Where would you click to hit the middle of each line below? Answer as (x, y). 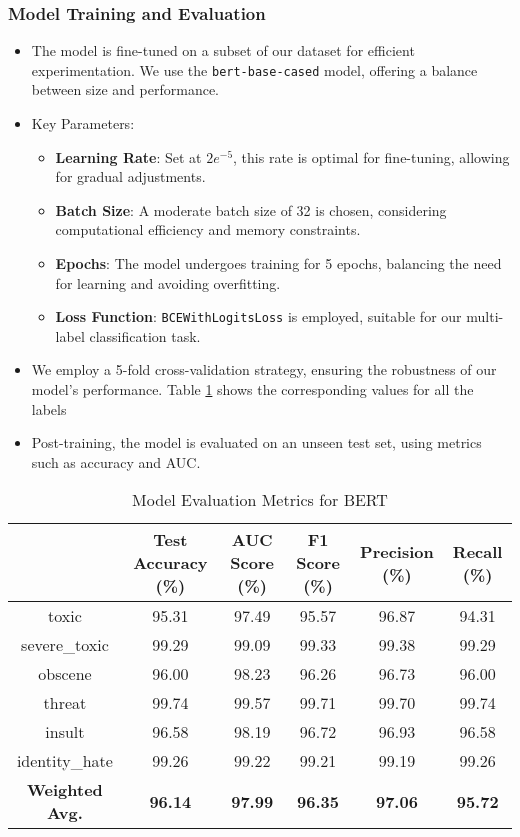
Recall (477, 551)
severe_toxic (65, 645)
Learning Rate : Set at (128, 156)
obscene (65, 674)
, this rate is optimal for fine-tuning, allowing (371, 156)
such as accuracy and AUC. (116, 461)
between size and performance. (125, 89)
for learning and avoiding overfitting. (168, 282)
